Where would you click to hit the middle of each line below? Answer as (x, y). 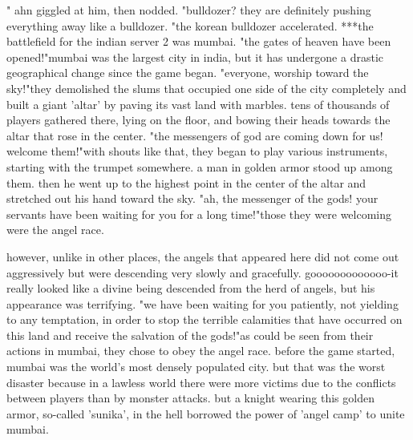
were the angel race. (55, 230)
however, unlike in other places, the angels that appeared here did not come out (203, 256)
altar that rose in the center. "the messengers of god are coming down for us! (195, 135)
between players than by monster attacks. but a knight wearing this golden (190, 398)
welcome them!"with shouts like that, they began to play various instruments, (197, 151)
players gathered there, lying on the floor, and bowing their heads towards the (198, 120)
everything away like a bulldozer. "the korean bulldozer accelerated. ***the (190, 25)
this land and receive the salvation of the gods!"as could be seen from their (190, 335)
